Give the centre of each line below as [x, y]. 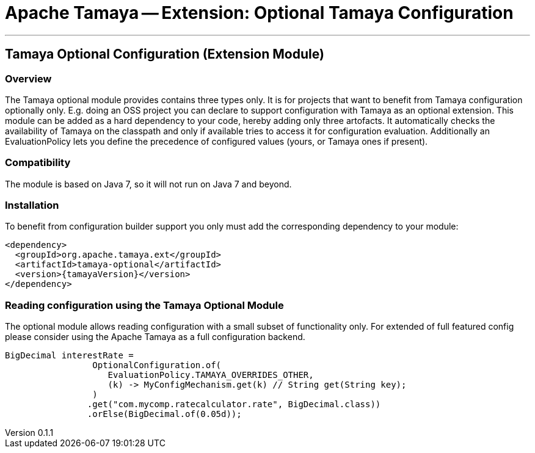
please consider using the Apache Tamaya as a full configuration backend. [155, 337]
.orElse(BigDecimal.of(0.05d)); [164, 414]
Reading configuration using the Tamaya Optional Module [144, 305]
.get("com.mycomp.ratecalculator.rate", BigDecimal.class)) [234, 404]
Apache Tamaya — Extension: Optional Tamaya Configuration [259, 13]
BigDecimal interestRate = [69, 356]
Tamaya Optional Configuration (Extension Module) [165, 54]
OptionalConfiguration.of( [157, 365]
